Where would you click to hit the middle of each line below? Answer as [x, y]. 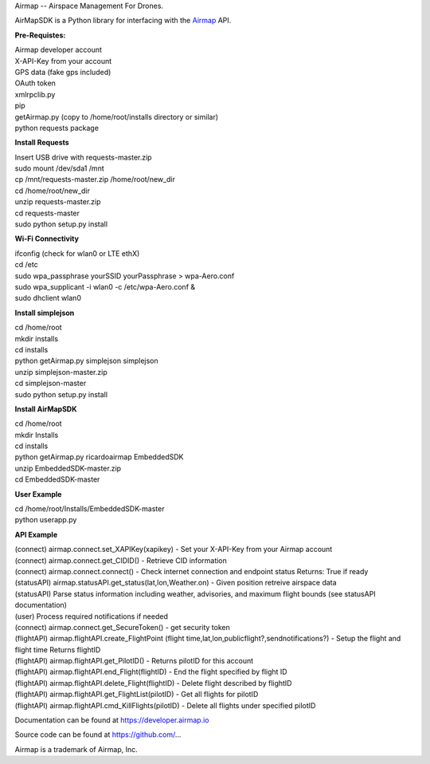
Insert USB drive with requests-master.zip [83, 157]
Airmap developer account [59, 50]
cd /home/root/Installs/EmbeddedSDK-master [90, 509]
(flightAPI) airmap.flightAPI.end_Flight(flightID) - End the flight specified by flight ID [151, 672]
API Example [36, 534]
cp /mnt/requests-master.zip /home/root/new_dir [95, 179]
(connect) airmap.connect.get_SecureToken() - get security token [122, 627]
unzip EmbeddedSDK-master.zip [68, 468]
